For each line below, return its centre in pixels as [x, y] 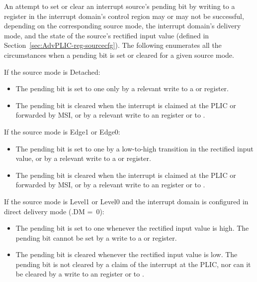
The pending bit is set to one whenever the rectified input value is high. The [132, 228]
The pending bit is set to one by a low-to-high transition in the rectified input [134, 148]
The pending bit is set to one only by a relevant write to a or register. [122, 88]
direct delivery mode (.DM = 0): [54, 211]
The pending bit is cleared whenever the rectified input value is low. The [127, 254]
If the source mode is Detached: [52, 71]
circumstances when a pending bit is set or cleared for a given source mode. [119, 55]
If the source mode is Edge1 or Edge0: [62, 131]
